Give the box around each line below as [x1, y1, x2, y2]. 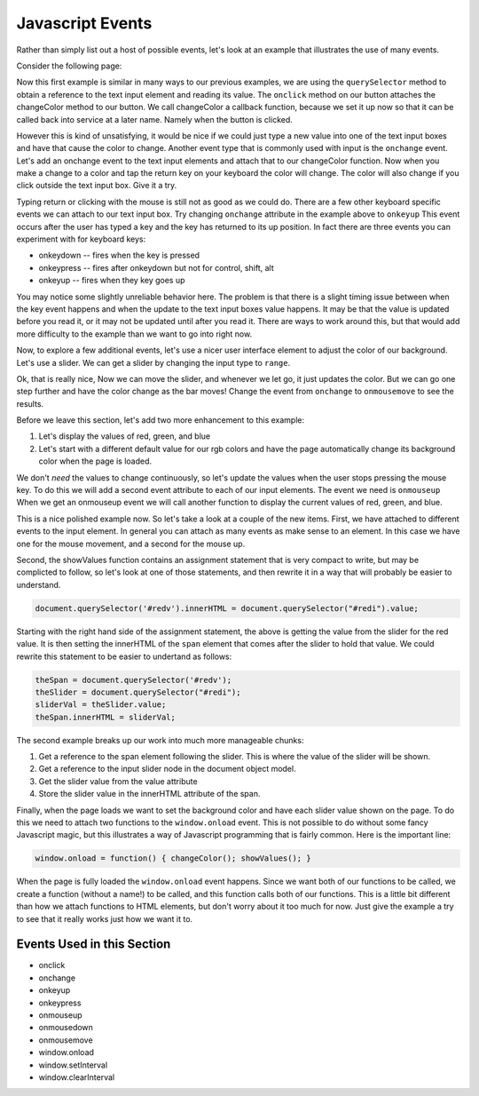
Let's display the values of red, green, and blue [38, 431, 211, 441]
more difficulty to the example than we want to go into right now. [16, 329, 253, 339]
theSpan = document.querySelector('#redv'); [35, 675, 232, 685]
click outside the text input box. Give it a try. [16, 180, 177, 191]
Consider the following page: [16, 60, 122, 71]
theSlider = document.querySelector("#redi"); [35, 687, 241, 697]
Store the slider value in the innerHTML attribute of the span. [38, 789, 261, 799]
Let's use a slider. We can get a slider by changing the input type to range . [16, 357, 291, 368]
